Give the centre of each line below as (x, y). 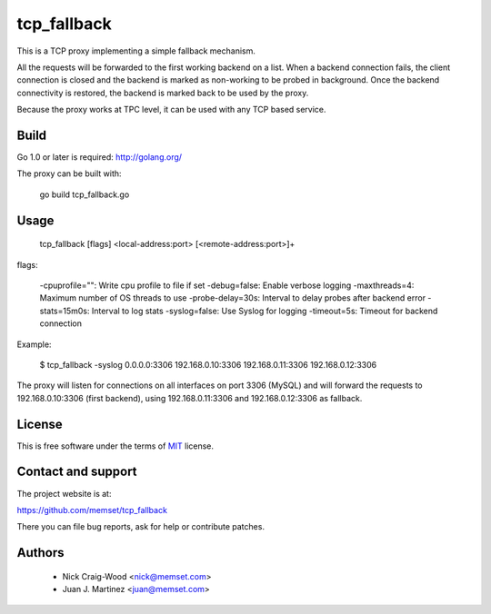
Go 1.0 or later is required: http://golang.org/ (99, 157)
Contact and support (77, 472)
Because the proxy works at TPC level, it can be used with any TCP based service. (171, 110)
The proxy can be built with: (69, 173)
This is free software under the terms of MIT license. (115, 446)
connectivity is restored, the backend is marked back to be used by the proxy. (163, 93)
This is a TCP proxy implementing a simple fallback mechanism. (136, 51)
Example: (34, 344)
